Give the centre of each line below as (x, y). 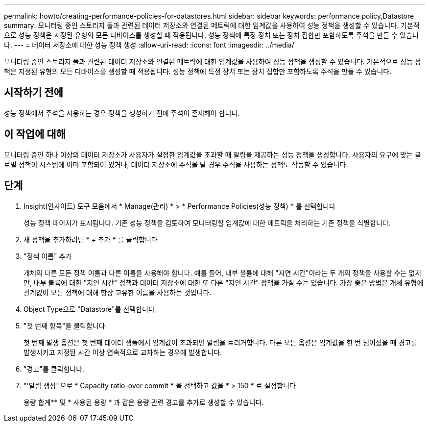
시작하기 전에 (34, 93)
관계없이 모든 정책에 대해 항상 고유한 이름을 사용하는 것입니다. (118, 292)
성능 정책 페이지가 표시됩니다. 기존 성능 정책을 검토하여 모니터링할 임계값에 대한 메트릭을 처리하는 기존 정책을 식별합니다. (207, 223)
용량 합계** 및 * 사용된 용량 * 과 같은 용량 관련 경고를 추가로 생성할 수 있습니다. (144, 402)
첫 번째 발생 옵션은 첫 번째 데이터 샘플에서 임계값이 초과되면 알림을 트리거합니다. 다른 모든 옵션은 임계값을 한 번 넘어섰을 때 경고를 (221, 342)
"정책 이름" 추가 (48, 256)
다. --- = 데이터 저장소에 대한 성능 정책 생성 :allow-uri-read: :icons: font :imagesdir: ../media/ (149, 45)
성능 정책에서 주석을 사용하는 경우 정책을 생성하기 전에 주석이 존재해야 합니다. (122, 113)
